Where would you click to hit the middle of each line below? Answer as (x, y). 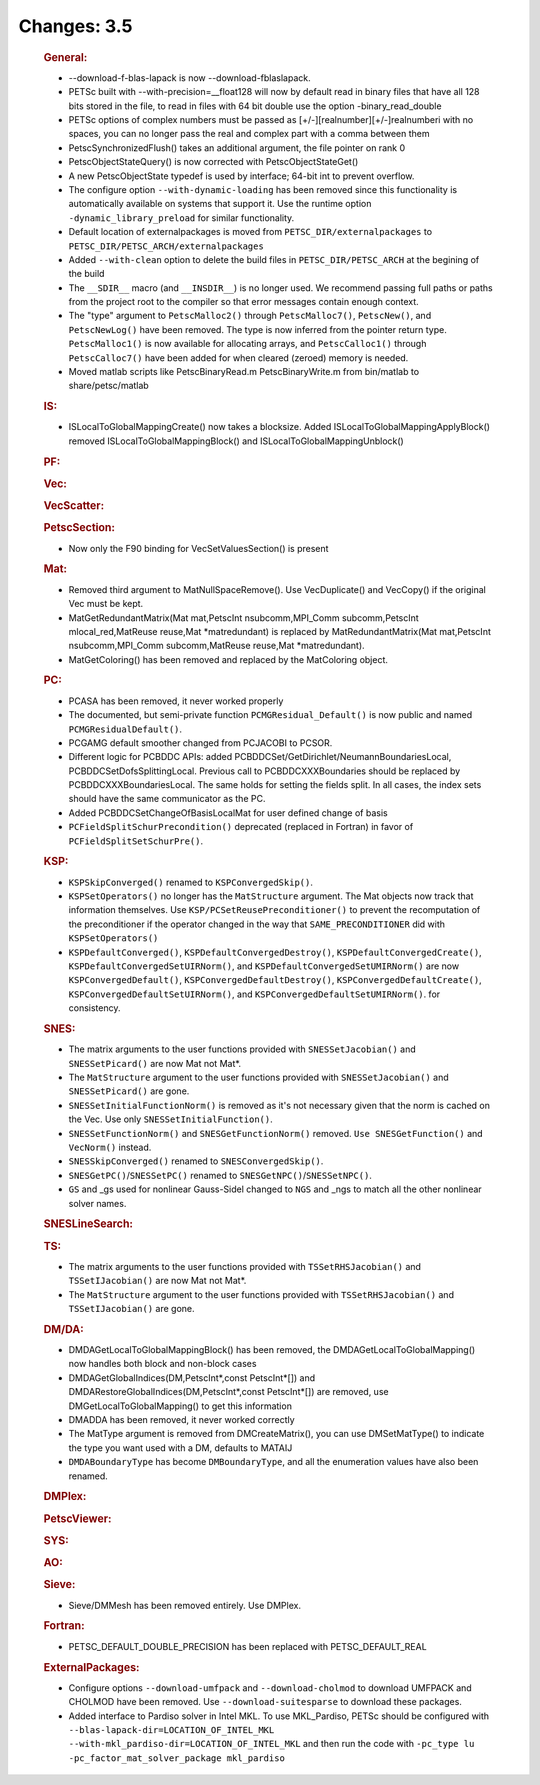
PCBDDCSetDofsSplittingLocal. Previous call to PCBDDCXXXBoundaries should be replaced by (264, 771)
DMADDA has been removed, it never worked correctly (181, 1420)
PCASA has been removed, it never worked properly (176, 701)
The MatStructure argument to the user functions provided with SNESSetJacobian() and (258, 1077)
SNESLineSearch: (88, 1224)
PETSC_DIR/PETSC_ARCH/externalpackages (166, 246)
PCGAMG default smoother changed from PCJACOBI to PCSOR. (200, 742)
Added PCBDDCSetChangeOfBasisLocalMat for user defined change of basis (228, 812)
